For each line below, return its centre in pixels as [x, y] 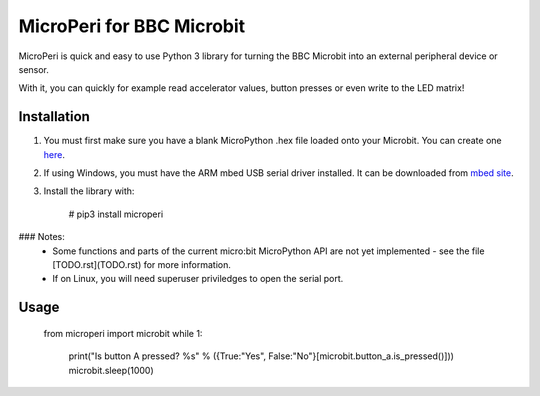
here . [54, 154]
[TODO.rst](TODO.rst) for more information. [142, 264]
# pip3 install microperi [116, 214]
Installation [54, 116]
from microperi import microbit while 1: [123, 333]
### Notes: [41, 237]
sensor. [34, 69]
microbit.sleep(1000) [111, 370]
